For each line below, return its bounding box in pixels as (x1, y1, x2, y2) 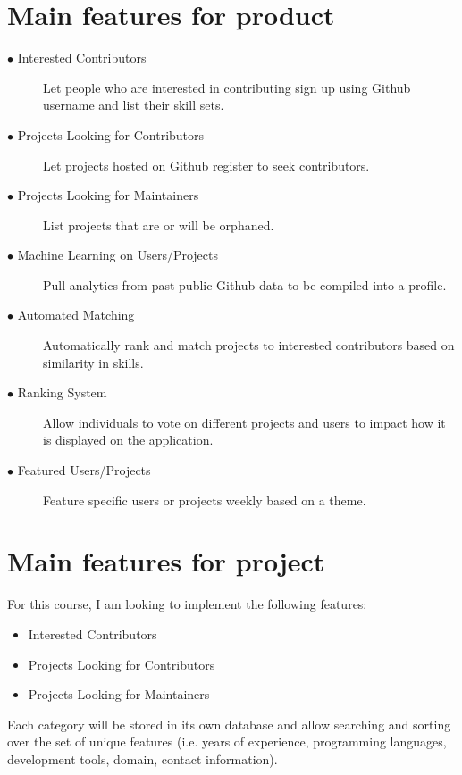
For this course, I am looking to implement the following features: (7, 595, 367, 613)
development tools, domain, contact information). (7, 749, 278, 768)
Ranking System (17, 383, 107, 402)
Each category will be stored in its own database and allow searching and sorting (7, 714, 451, 733)
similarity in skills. (43, 353, 144, 371)
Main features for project (7, 543, 325, 579)
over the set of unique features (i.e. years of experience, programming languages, (7, 732, 447, 751)
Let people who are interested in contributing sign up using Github (43, 78, 411, 96)
